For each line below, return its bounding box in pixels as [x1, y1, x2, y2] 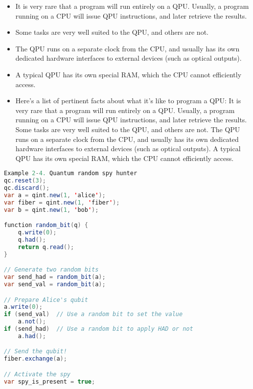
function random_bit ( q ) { [4, 222, 88, 229]
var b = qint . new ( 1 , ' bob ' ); [4, 206, 99, 213]
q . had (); [18, 236, 46, 243]
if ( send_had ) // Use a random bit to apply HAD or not [4, 325, 193, 333]
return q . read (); [18, 243, 74, 251]
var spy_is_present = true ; [4, 378, 95, 385]
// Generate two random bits [4, 266, 99, 274]
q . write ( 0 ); [18, 229, 57, 236]
